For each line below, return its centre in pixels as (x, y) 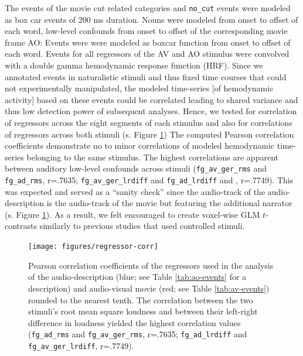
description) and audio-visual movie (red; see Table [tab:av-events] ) (149, 288)
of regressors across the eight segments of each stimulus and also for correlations (149, 122)
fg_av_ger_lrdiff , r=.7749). (81, 345)
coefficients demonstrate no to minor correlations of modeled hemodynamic (140, 146)
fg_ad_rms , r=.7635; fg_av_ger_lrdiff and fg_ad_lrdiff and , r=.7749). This (149, 180)
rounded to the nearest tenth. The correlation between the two (141, 299)
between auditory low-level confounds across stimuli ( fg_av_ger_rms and (136, 168)
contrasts (21, 226)
